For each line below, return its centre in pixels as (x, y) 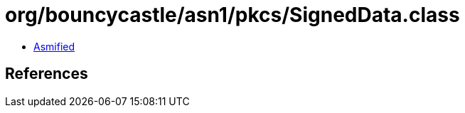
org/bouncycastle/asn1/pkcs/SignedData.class (232, 15)
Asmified (54, 46)
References (47, 74)
